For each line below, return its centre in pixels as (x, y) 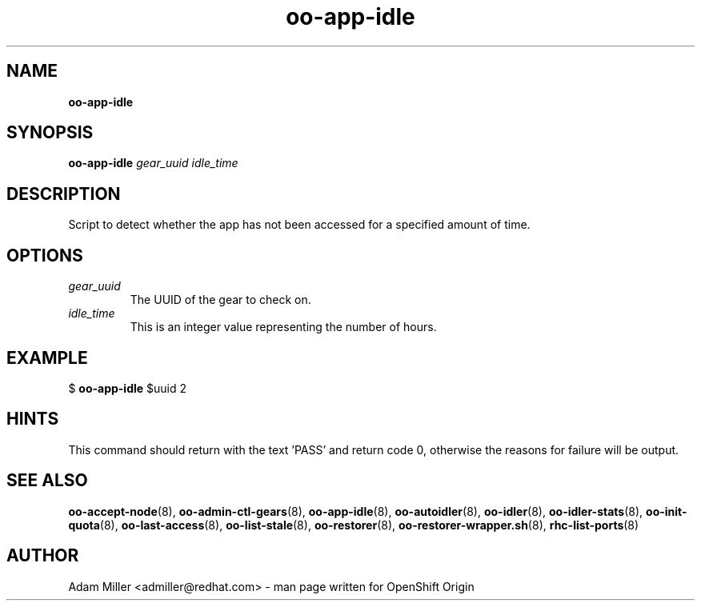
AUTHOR (43, 556)
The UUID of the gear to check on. (220, 300)
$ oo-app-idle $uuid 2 (128, 388)
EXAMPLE (47, 357)
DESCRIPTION (64, 194)
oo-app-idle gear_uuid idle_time (153, 163)
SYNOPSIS (50, 133)
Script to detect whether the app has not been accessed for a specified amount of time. (299, 225)
